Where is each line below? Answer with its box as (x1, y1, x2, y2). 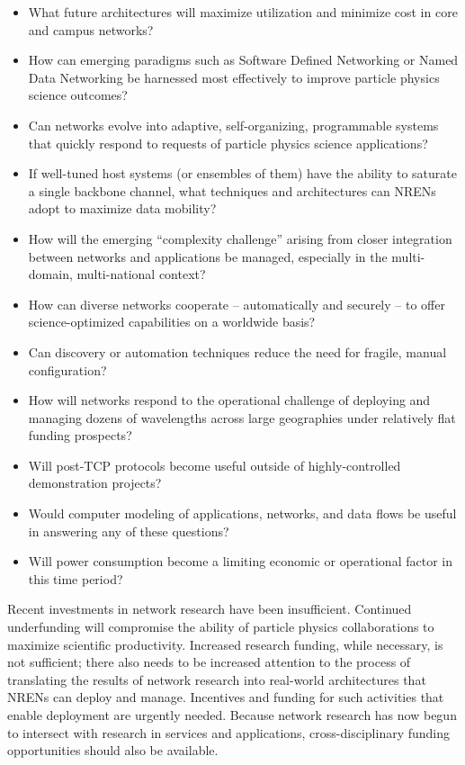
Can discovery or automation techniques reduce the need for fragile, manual (28, 342, 447, 361)
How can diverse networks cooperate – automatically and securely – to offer (28, 294, 445, 313)
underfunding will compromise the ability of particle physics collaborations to (7, 617, 434, 636)
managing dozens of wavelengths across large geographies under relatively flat (28, 408, 456, 427)
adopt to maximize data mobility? (28, 199, 217, 218)
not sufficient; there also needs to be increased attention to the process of (7, 652, 411, 671)
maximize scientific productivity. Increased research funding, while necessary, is (7, 634, 443, 653)
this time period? (28, 569, 123, 588)
